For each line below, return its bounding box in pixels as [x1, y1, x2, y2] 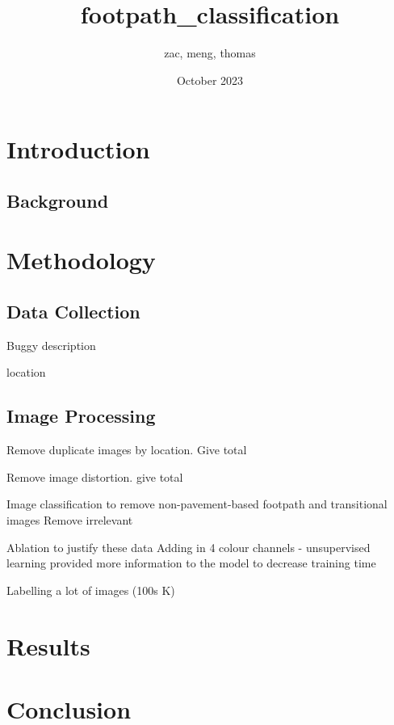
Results [6, 629, 90, 662]
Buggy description [6, 336, 96, 353]
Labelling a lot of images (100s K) [6, 581, 175, 598]
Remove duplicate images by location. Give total [6, 441, 247, 458]
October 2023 [176, 71, 244, 88]
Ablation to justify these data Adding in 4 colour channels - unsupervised [6, 538, 371, 555]
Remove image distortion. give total [6, 468, 183, 485]
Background [6, 188, 109, 213]
